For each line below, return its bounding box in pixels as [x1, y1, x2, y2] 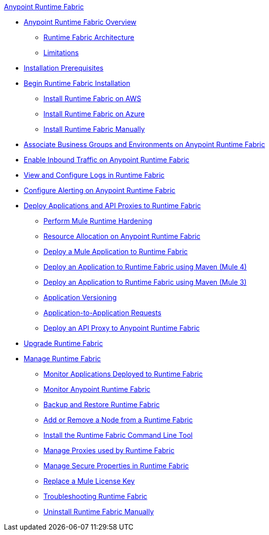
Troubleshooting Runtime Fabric [43, 492, 148, 500]
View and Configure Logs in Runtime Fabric [24, 171, 165, 179]
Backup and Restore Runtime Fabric [43, 400, 160, 409]
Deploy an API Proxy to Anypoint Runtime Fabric [43, 324, 200, 332]
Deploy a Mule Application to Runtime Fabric [43, 247, 188, 256]
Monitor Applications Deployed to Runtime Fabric [43, 370, 203, 378]
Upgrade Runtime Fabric [24, 339, 103, 347]
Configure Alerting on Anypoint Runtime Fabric [24, 186, 176, 194]
